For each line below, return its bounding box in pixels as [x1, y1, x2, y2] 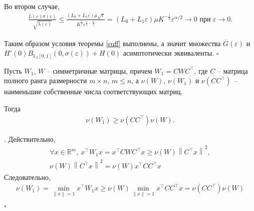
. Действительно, [4, 133, 56, 144]
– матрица [217, 65, 248, 76]
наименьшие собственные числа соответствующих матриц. [4, 86, 183, 97]
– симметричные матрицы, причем [47, 65, 152, 76]
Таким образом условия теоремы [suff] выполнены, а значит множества [4, 38, 221, 48]
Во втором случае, [4, 1, 60, 11]
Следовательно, [4, 171, 51, 182]
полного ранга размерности [4, 75, 87, 86]
